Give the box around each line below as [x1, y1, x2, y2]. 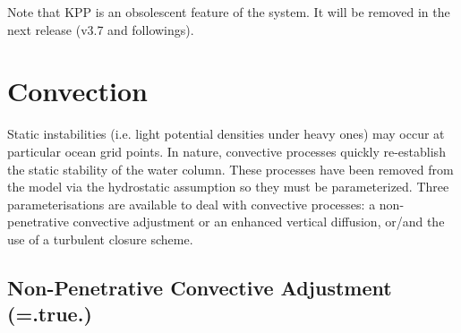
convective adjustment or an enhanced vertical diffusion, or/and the [73, 212, 445, 231]
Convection [7, 73, 148, 109]
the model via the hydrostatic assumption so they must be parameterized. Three [7, 177, 449, 196]
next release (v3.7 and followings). [7, 20, 194, 38]
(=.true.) [7, 300, 92, 328]
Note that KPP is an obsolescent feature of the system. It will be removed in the [7, 3, 450, 21]
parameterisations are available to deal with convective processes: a [7, 194, 376, 213]
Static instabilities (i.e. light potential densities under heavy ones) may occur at [7, 124, 445, 143]
